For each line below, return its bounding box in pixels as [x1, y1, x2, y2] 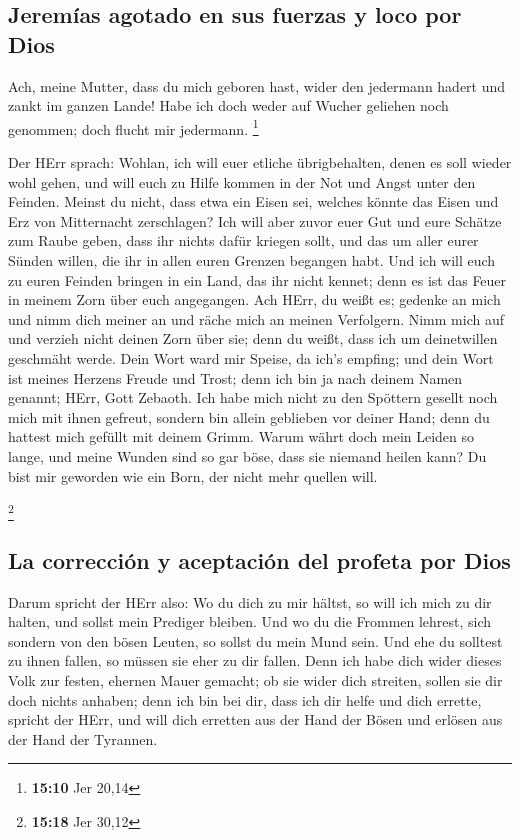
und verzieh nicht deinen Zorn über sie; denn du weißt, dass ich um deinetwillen [8, 328, 498, 349]
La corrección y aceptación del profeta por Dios [8, 544, 511, 575]
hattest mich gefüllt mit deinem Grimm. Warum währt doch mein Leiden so [8, 426, 475, 447]
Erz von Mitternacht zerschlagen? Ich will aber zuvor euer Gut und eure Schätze [8, 210, 502, 231]
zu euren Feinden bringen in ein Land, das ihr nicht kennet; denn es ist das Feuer [8, 269, 507, 290]
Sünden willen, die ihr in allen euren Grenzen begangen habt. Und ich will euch [8, 250, 496, 270]
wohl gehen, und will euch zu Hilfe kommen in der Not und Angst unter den [8, 171, 476, 192]
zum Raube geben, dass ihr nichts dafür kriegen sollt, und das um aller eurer [8, 230, 479, 251]
